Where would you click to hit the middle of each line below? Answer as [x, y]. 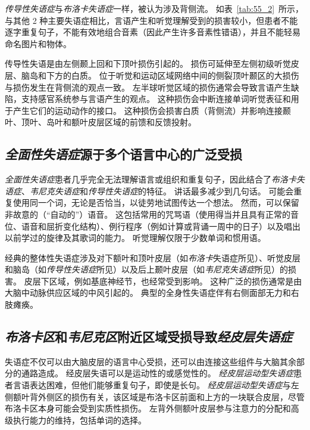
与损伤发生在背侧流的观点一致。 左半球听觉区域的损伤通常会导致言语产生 [148, 87]
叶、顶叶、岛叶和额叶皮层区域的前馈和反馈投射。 [101, 122]
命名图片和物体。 [38, 43]
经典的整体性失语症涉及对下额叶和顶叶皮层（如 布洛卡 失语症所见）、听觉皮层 [153, 257]
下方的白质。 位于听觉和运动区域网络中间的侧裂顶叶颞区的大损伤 [173, 75]
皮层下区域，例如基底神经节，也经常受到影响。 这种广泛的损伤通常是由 [163, 281]
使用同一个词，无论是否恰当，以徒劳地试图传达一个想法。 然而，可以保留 [156, 202]
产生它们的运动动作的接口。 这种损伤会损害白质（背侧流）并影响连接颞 [152, 110]
